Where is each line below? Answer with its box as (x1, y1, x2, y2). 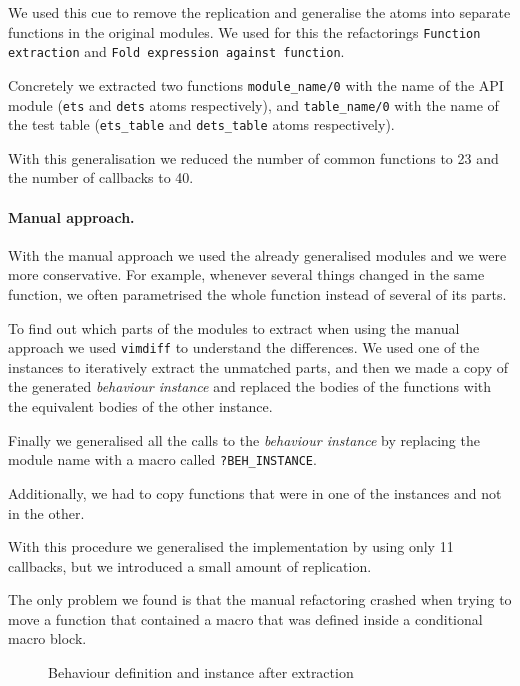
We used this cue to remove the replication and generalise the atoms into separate (8, 2, 511, 22)
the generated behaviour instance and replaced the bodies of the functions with (8, 376, 492, 397)
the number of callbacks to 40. (8, 167, 194, 188)
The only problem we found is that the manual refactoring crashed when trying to (8, 589, 512, 610)
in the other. (8, 502, 85, 523)
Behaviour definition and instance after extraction (48, 662, 354, 683)
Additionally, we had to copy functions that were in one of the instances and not (8, 482, 502, 503)
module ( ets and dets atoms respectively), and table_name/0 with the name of (8, 94, 499, 115)
